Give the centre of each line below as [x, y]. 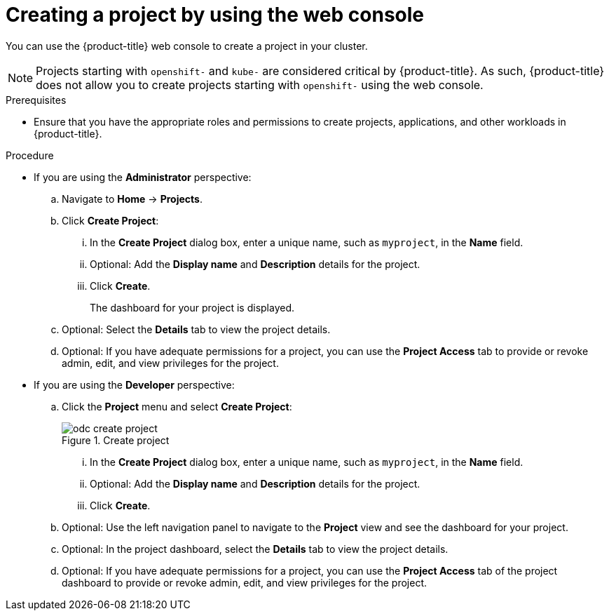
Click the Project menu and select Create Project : [177, 406]
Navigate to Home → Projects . [132, 199]
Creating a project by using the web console [215, 15]
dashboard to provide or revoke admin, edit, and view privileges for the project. [245, 582]
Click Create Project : [110, 220]
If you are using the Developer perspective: [134, 384]
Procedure [30, 155]
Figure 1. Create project [116, 440]
